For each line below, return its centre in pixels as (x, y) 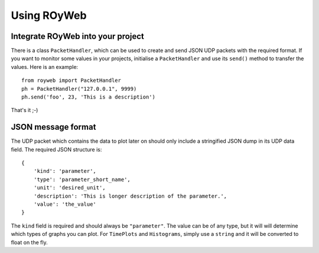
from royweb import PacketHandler (71, 80)
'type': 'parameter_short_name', (82, 179)
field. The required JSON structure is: (56, 149)
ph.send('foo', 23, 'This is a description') (89, 97)
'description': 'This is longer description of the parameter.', (130, 196)
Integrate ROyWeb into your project (77, 36)
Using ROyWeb (49, 15)
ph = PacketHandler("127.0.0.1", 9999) (79, 89)
